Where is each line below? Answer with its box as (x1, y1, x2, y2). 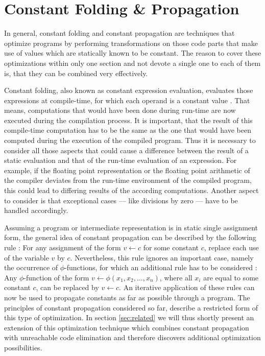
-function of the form (23, 272, 89, 282)
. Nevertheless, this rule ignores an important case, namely (70, 252, 254, 263)
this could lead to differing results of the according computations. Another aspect (4, 185, 259, 196)
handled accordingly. (4, 205, 68, 216)
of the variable (4, 252, 49, 263)
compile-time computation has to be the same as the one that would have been (4, 125, 251, 135)
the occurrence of (4, 262, 58, 273)
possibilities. (4, 342, 42, 352)
